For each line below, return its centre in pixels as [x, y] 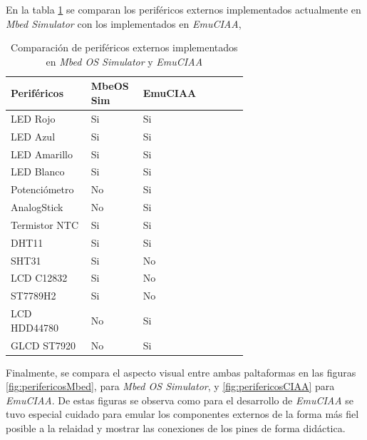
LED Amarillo [42, 154]
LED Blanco [38, 172]
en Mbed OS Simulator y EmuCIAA [124, 61]
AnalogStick [37, 207]
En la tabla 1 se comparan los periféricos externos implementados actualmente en [183, 9]
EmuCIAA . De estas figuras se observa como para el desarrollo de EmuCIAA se [180, 400]
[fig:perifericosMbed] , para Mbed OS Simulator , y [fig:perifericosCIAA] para [170, 386]
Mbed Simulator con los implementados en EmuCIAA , [124, 23]
